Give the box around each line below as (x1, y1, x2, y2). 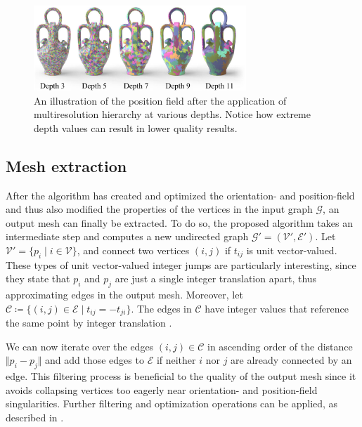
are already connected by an (231, 353, 352, 367)
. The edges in (131, 301, 192, 315)
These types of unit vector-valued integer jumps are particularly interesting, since (6, 257, 356, 272)
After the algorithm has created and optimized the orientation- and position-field (6, 188, 355, 202)
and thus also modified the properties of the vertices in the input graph (6, 202, 313, 216)
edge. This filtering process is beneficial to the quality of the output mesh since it (6, 369, 356, 383)
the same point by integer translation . (6, 315, 172, 330)
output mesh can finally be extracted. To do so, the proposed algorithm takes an (6, 215, 353, 230)
